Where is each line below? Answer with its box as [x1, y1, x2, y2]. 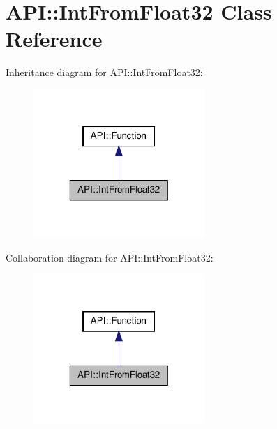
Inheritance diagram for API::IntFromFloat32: [6, 65, 203, 80]
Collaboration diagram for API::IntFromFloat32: [6, 250, 214, 264]
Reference [6, 24, 103, 53]
